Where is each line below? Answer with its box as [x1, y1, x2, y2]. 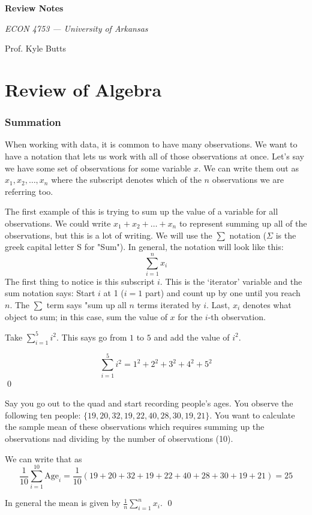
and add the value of [154, 330, 230, 343]
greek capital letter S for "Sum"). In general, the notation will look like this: [5, 240, 284, 253]
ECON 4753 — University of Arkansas [5, 22, 148, 34]
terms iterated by [137, 299, 201, 311]
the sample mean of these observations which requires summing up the [5, 420, 265, 433]
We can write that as [5, 452, 82, 465]
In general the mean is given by [5, 496, 121, 509]
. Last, [206, 299, 230, 311]
